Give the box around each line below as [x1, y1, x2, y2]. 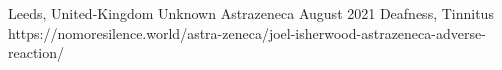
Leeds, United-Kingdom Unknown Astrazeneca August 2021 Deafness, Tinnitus [8, 3, 494, 23]
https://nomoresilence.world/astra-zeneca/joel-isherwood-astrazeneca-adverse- [8, 22, 486, 43]
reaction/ [8, 42, 65, 63]
